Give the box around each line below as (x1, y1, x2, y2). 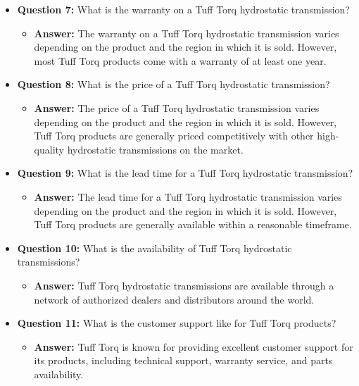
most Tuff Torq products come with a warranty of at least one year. (34, 53, 327, 68)
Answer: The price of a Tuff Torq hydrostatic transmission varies (34, 100, 320, 115)
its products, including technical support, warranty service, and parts (34, 353, 333, 368)
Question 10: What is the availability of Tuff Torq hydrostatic (17, 240, 292, 255)
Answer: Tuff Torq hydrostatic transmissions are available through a (34, 278, 334, 292)
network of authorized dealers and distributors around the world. (34, 292, 315, 306)
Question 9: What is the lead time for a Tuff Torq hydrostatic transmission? (17, 166, 353, 180)
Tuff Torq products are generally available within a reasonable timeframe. (34, 217, 352, 232)
